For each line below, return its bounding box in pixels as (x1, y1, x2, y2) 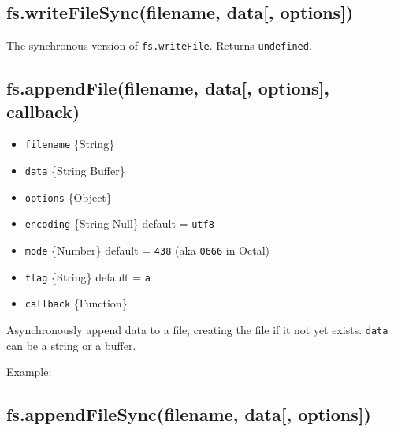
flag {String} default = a (24, 268, 151, 285)
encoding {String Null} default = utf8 (24, 215, 214, 232)
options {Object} (24, 188, 112, 205)
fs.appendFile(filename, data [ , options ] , (6, 76, 329, 100)
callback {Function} (24, 295, 128, 311)
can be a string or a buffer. (6, 337, 136, 353)
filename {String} (24, 136, 115, 152)
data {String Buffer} (24, 162, 125, 179)
